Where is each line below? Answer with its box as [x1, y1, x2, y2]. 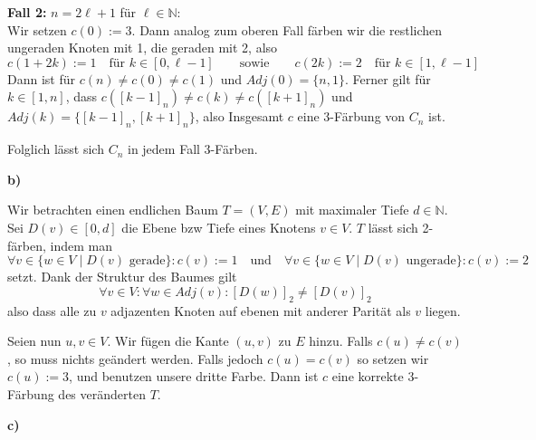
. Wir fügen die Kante [107, 331, 229, 350]
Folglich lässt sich [7, 139, 104, 158]
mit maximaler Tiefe [295, 200, 409, 219]
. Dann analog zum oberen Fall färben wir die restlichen [131, 20, 443, 39]
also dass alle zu [7, 301, 97, 320]
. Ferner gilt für [345, 69, 431, 88]
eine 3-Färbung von [297, 107, 406, 126]
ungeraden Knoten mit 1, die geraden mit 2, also [7, 38, 278, 57]
